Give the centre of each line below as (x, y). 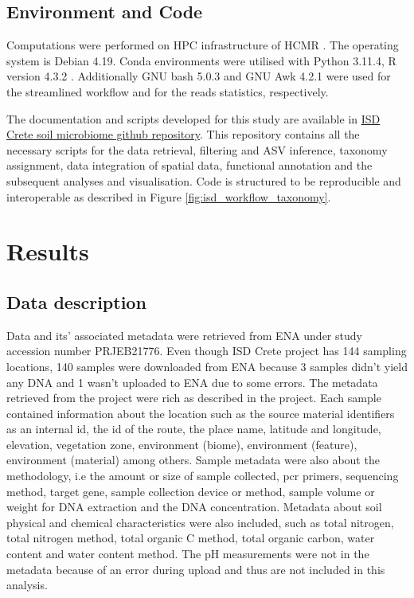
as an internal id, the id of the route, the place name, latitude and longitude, (194, 429)
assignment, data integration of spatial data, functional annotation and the (189, 165)
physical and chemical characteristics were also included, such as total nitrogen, (200, 522)
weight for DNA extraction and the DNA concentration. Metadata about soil (194, 507)
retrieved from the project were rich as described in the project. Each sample (194, 398)
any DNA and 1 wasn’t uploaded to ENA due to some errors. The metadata (192, 382)
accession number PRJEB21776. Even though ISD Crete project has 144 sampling (207, 351)
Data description (76, 301)
